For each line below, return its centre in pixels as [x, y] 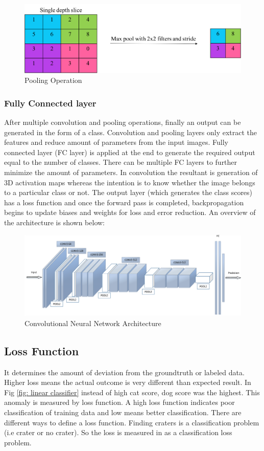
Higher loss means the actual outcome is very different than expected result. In [128, 382]
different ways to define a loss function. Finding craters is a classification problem [132, 422]
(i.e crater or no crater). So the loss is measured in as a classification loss [118, 432]
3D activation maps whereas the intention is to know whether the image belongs [130, 182]
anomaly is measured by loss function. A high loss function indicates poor [119, 402]
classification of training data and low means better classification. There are [123, 412]
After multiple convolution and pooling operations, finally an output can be [123, 122]
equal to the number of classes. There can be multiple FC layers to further [121, 162]
